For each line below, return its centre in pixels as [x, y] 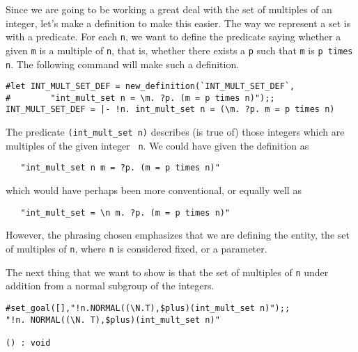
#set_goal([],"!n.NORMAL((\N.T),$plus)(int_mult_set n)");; [148, 308]
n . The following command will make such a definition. [123, 64]
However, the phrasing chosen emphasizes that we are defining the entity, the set [178, 235]
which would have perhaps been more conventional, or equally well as [154, 190]
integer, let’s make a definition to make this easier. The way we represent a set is [178, 23]
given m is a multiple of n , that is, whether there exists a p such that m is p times [179, 50]
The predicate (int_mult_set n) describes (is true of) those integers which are [175, 132]
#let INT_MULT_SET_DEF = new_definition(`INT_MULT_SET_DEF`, [150, 87]
